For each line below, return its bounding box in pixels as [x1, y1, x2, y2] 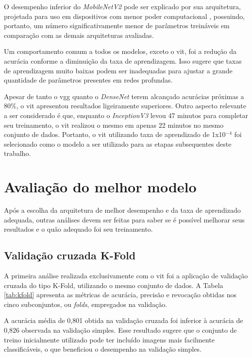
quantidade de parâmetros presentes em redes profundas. [4, 75, 173, 85]
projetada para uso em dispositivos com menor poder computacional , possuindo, [4, 11, 245, 21]
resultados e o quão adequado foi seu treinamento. [4, 224, 153, 234]
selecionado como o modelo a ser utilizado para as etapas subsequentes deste [4, 138, 232, 149]
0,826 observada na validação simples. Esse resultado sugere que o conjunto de [4, 324, 237, 335]
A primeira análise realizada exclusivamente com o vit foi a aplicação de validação [4, 271, 248, 281]
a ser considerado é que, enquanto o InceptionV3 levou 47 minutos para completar [4, 110, 249, 120]
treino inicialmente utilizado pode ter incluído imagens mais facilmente [4, 334, 215, 344]
